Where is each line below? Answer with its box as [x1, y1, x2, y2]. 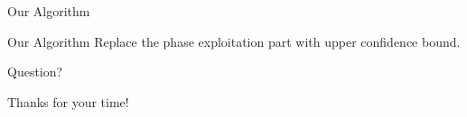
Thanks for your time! [7, 92, 129, 111]
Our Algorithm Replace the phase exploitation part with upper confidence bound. [7, 31, 461, 50]
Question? [7, 62, 63, 81]
